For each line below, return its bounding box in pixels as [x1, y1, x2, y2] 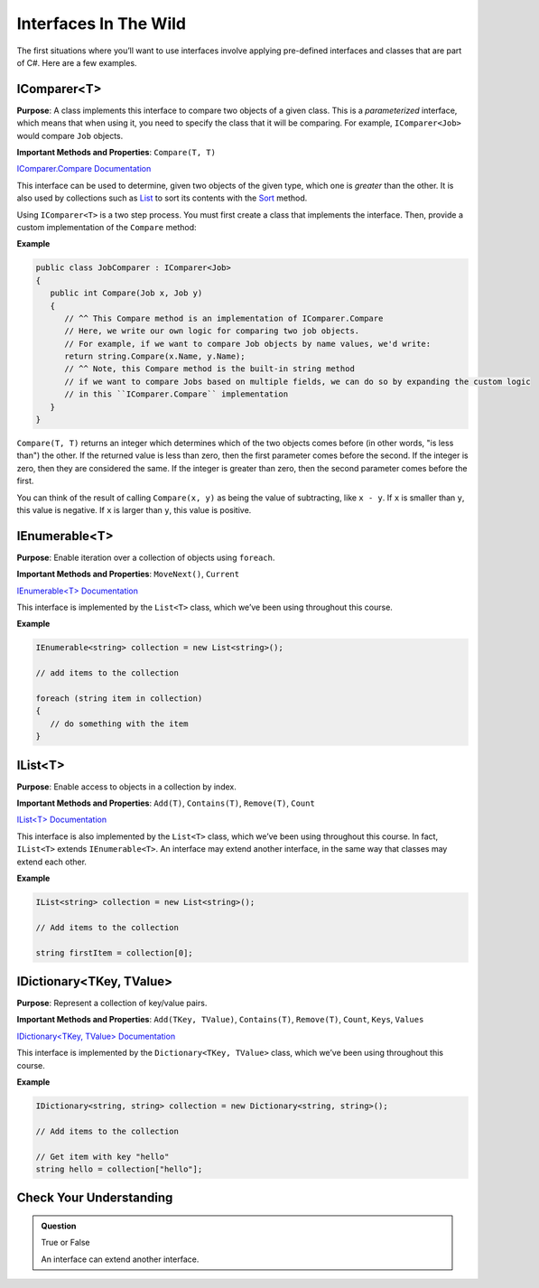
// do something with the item [50, 718, 189, 729]
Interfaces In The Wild [16, 14, 187, 33]
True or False [41, 1237, 90, 1248]
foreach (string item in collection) [35, 693, 203, 704]
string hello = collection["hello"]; [35, 1163, 203, 1174]
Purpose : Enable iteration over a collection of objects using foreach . [16, 552, 275, 563]
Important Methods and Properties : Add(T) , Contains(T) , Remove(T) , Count [16, 798, 315, 808]
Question [41, 1220, 77, 1231]
